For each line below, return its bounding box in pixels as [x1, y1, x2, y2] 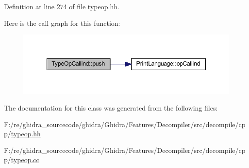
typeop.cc [11, 154, 39, 165]
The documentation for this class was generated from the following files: [4, 103, 218, 112]
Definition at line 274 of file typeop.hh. [4, 1, 119, 11]
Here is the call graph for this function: [4, 18, 120, 28]
